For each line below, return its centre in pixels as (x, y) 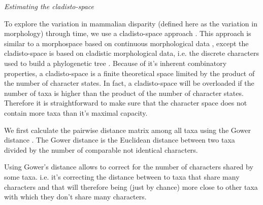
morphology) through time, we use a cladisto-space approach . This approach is (128, 33)
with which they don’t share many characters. (75, 197)
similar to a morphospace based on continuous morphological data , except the (126, 43)
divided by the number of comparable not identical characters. (101, 149)
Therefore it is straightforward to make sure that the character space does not (126, 103)
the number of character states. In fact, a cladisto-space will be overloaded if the (129, 83)
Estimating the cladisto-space (49, 6)
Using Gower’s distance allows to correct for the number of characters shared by (129, 167)
